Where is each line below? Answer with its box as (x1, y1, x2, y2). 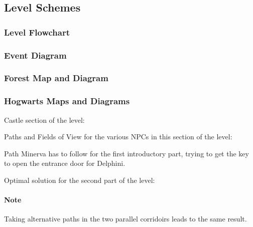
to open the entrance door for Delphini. (4, 158, 125, 168)
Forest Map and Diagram (4, 72, 108, 84)
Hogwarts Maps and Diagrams (4, 95, 130, 107)
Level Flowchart (4, 26, 70, 38)
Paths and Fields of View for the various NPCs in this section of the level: (4, 131, 232, 142)
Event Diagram (4, 49, 67, 61)
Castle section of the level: (4, 114, 85, 125)
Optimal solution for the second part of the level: (4, 174, 155, 185)
